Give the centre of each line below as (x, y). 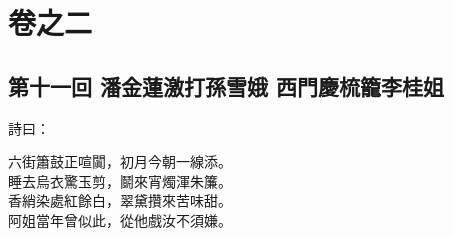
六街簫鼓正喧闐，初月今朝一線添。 (120, 161)
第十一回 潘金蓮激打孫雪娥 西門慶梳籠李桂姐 (226, 85)
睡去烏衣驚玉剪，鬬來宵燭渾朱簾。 (120, 180)
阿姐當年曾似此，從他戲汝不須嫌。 (120, 219)
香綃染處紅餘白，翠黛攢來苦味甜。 (120, 200)
